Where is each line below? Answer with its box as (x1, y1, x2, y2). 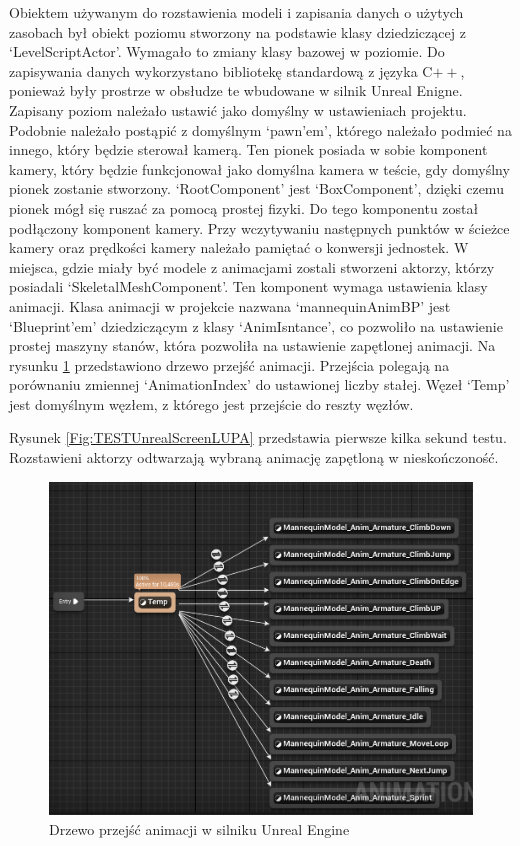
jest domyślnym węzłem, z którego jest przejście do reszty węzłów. (9, 393, 414, 414)
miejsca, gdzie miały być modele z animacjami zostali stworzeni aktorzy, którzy (9, 256, 495, 277)
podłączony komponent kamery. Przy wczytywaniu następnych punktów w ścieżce (9, 217, 510, 238)
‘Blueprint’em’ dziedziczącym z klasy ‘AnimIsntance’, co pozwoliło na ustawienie (9, 315, 503, 336)
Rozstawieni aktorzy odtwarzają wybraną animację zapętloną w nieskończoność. (9, 447, 499, 468)
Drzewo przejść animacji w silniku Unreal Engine (49, 818, 350, 839)
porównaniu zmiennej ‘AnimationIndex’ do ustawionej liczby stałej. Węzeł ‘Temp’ (9, 374, 510, 395)
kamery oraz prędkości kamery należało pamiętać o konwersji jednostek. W (9, 237, 469, 258)
